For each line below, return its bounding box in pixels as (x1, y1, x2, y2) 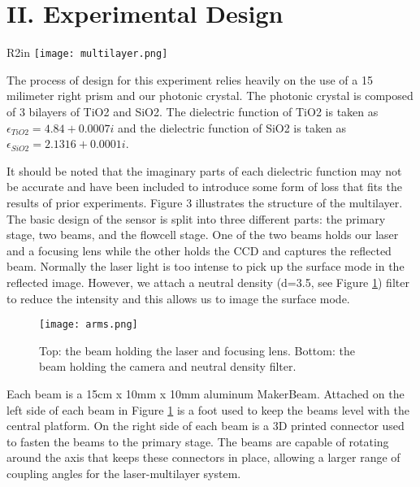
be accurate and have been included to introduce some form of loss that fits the (6, 178, 402, 195)
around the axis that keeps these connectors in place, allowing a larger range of (6, 449, 401, 466)
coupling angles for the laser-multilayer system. (6, 464, 241, 481)
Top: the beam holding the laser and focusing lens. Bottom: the (39, 341, 355, 359)
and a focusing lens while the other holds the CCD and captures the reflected (6, 241, 392, 259)
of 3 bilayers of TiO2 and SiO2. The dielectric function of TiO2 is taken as (6, 102, 379, 120)
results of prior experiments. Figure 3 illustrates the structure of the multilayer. (6, 193, 403, 211)
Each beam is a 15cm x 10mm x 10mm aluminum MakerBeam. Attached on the (6, 385, 405, 402)
